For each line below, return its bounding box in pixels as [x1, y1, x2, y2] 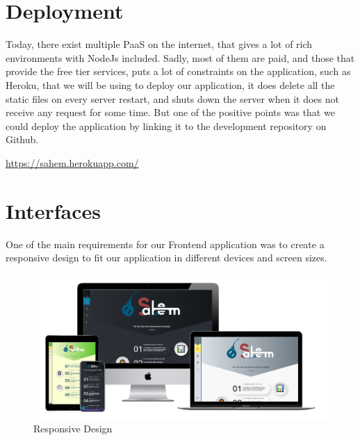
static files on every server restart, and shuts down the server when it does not [6, 91, 339, 106]
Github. [6, 132, 39, 147]
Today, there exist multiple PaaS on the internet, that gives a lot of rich [6, 37, 313, 51]
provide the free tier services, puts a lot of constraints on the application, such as [6, 64, 351, 79]
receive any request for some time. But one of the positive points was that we [6, 105, 335, 120]
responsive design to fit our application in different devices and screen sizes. [6, 250, 327, 265]
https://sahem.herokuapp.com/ [6, 155, 139, 170]
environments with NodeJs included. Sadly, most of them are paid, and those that [6, 50, 355, 65]
